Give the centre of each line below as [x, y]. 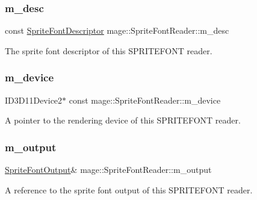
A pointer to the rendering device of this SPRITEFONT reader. [123, 120]
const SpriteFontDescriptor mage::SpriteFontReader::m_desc [117, 30]
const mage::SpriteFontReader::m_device [145, 100]
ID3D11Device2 [34, 100]
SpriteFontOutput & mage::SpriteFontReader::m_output [108, 170]
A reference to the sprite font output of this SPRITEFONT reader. [129, 189]
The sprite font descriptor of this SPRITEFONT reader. [109, 50]
